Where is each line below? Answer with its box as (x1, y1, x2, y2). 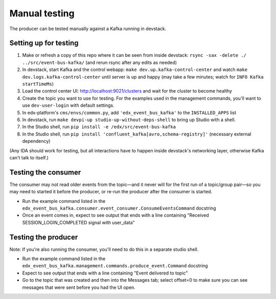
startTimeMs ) (22, 81, 54, 87)
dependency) (22, 138, 51, 144)
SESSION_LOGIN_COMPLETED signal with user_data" (22, 219, 135, 225)
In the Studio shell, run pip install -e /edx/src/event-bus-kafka (22, 124, 176, 130)
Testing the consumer (9, 168, 81, 176)
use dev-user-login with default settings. (22, 102, 114, 108)
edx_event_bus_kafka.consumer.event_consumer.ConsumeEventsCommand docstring (22, 205, 216, 211)
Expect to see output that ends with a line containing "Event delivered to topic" (22, 270, 188, 276)
